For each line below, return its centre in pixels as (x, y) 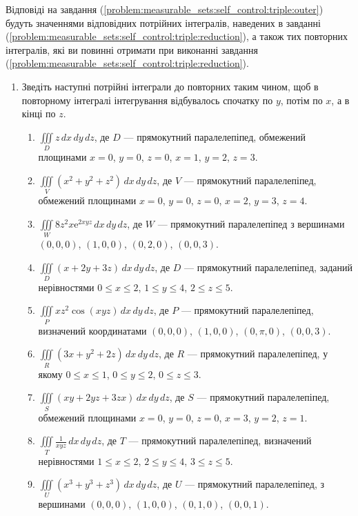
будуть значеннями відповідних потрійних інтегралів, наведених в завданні (163, 22)
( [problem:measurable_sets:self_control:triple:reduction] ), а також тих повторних (177, 36)
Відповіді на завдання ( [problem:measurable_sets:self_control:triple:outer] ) (165, 9)
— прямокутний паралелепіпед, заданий (268, 267)
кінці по (39, 113)
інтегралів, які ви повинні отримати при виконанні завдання (132, 49)
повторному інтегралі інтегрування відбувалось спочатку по (147, 100)
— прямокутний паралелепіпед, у (258, 354)
